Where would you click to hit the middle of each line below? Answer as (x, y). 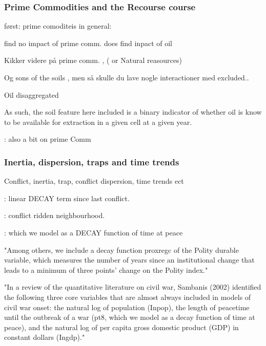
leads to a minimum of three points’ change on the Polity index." (106, 269)
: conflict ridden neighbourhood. (55, 215)
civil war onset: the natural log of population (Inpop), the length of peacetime (127, 307)
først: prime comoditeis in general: (58, 26)
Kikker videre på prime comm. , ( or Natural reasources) (93, 60)
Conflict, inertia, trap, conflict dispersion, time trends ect (94, 181)
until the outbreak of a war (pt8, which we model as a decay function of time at (130, 317)
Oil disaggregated (32, 94)
